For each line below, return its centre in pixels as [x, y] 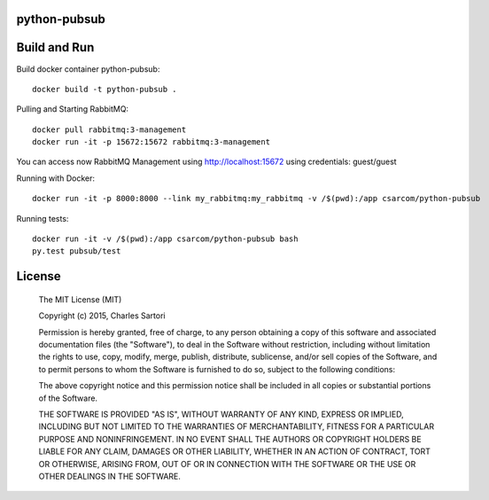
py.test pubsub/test [77, 251]
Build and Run [55, 47]
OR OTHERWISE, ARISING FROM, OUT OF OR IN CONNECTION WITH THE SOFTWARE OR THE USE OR [227, 464]
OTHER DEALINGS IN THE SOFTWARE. [110, 476]
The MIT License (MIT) [80, 299]
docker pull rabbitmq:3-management [109, 129]
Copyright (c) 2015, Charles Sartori [102, 316]
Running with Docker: [55, 178]
